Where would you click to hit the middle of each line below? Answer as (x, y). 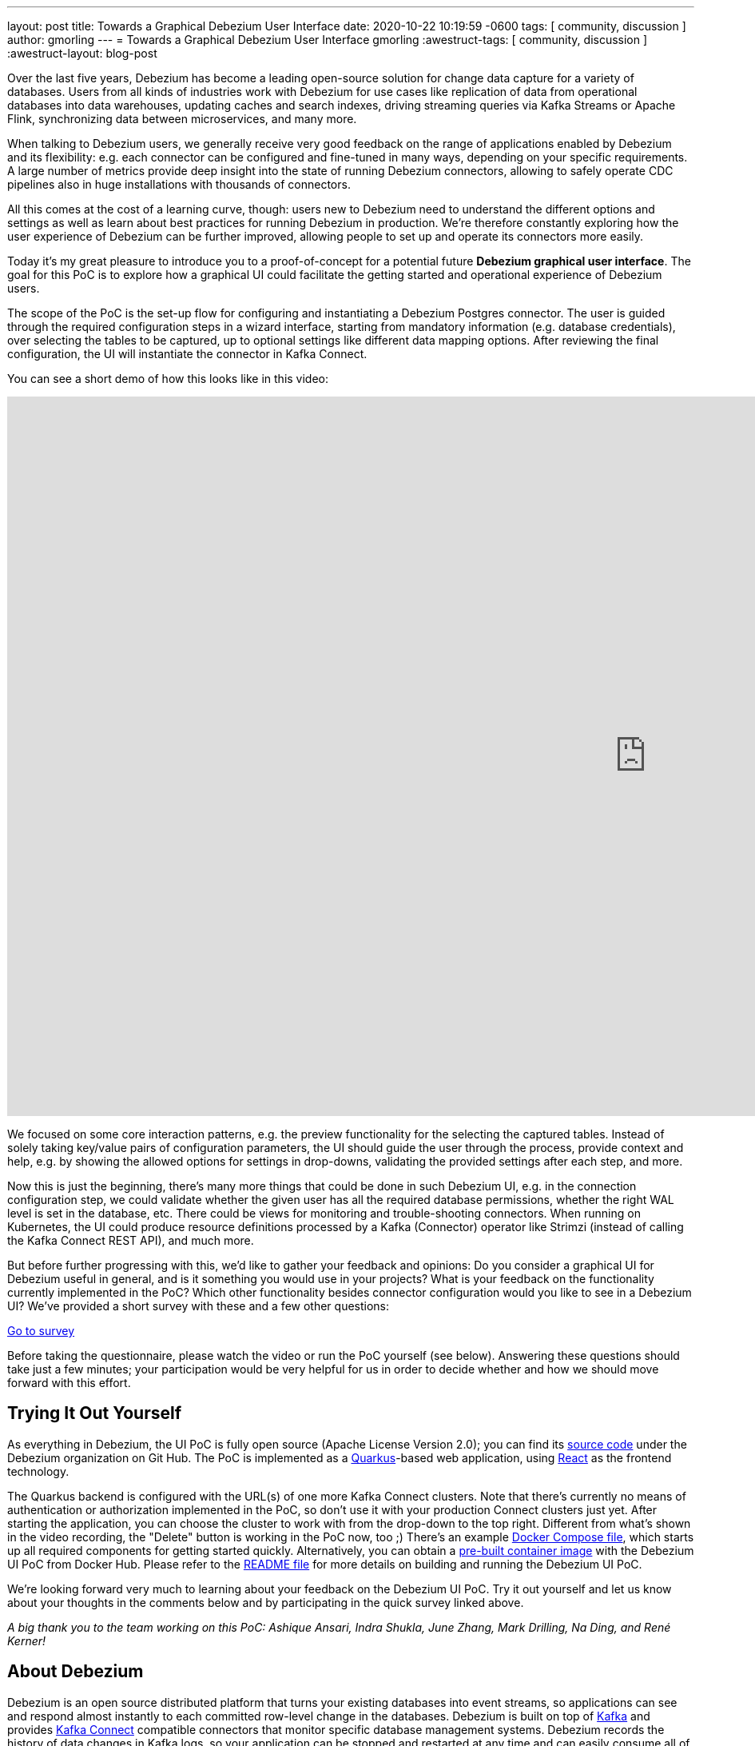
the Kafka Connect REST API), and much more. (131, 1240)
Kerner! (27, 1640)
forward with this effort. (69, 1383)
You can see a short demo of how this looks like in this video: (168, 379)
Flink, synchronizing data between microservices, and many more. (182, 119)
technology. (38, 1471)
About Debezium (75, 1672)
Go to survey (41, 1331)
